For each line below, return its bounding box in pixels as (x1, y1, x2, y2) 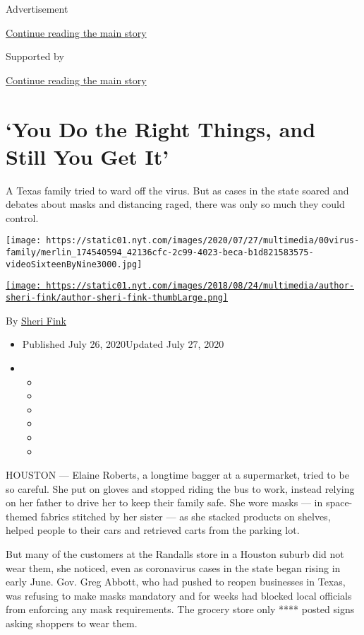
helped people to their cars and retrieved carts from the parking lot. (6, 523, 300, 537)
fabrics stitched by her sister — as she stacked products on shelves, (40, 508, 331, 523)
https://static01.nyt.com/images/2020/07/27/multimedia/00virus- (46, 235, 360, 246)
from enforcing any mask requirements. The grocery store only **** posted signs (6, 602, 355, 617)
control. (6, 210, 39, 225)
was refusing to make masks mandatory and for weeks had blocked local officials (6, 588, 352, 602)
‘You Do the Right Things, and (6, 114, 316, 143)
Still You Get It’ (6, 141, 169, 170)
